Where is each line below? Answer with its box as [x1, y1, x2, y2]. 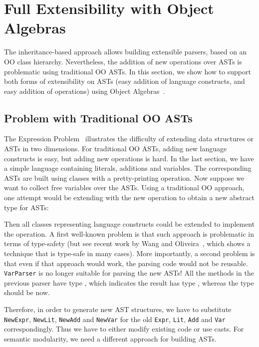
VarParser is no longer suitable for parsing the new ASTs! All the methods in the [4, 268, 254, 278]
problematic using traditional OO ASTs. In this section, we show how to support [4, 66, 251, 76]
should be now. [4, 287, 50, 298]
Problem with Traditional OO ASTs [4, 110, 193, 125]
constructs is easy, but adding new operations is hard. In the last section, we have [4, 153, 254, 163]
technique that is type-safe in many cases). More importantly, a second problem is [4, 248, 255, 259]
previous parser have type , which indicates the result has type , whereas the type [4, 277, 254, 288]
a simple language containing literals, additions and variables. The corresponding [4, 163, 252, 173]
